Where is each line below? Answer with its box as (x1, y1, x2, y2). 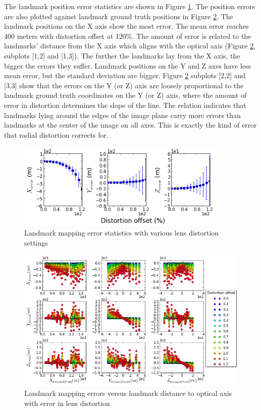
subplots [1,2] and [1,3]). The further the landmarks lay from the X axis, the (4, 50, 240, 61)
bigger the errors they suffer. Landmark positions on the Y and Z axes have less (4, 60, 251, 71)
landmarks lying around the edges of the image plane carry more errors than (4, 109, 241, 120)
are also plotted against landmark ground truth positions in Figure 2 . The (4, 11, 233, 21)
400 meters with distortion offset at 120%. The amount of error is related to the (4, 30, 251, 41)
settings (24, 237, 48, 248)
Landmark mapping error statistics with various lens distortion (24, 227, 219, 238)
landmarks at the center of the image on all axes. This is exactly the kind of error (4, 120, 257, 130)
